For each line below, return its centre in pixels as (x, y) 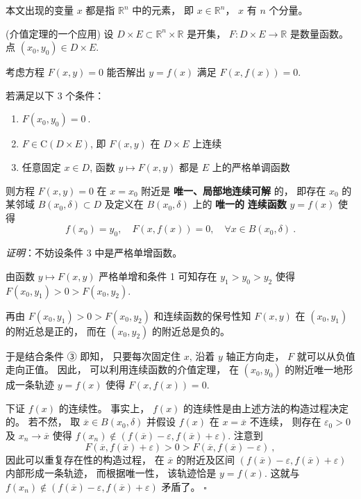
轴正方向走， (255, 355)
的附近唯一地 (314, 369)
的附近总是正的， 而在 (56, 330)
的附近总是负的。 (191, 330)
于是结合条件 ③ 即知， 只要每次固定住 (93, 355)
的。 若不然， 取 (43, 422)
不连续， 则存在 (285, 422)
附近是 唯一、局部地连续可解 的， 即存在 (234, 190)
